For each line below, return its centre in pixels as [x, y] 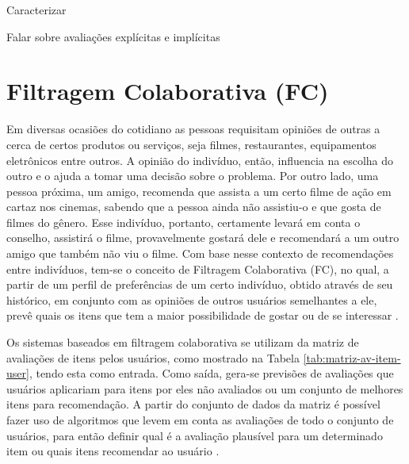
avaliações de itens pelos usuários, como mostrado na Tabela [153, 357]
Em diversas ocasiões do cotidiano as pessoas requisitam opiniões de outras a [193, 129]
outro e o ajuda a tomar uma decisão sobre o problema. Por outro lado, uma [193, 176]
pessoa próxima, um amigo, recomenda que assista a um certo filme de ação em [199, 191]
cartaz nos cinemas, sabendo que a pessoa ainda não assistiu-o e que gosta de [194, 207]
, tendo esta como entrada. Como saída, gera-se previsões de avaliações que [211, 373]
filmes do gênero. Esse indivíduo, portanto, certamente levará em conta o [183, 222]
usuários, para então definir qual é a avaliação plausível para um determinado [195, 435]
